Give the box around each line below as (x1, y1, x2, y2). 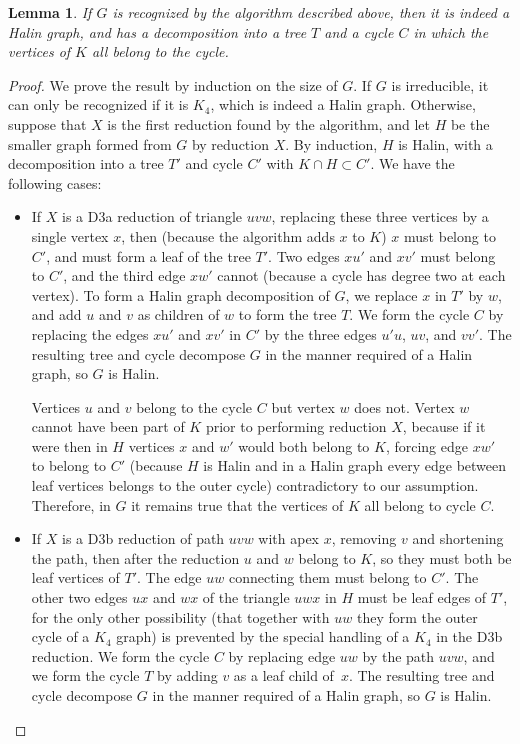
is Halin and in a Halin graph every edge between (203, 455, 507, 476)
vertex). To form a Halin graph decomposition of (31, 284, 330, 305)
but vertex (271, 396, 335, 417)
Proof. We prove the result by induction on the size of (8, 74, 338, 95)
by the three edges (264, 323, 377, 344)
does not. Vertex (354, 396, 455, 417)
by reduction (191, 133, 269, 154)
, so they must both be (372, 547, 512, 568)
